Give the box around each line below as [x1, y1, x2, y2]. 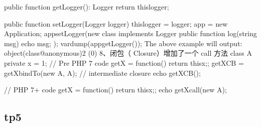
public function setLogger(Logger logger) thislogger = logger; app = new [4, 18, 228, 29]
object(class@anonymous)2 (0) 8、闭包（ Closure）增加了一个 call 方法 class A [4, 48, 252, 58]
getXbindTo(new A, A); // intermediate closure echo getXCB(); [4, 67, 201, 78]
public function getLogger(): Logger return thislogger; [4, 2, 169, 12]
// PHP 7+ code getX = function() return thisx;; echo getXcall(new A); [4, 84, 227, 95]
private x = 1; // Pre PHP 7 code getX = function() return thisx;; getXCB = [4, 57, 244, 68]
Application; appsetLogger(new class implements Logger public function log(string [4, 28, 257, 39]
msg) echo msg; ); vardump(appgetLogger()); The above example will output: [4, 38, 242, 48]
